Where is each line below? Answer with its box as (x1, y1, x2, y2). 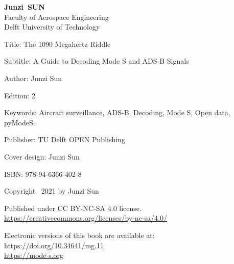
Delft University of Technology (4, 21, 100, 32)
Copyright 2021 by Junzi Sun (4, 186, 99, 196)
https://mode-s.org (4, 250, 64, 260)
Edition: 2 (4, 90, 35, 100)
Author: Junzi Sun (4, 72, 62, 83)
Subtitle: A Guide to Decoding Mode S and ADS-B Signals (4, 56, 189, 66)
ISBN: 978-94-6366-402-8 (4, 168, 82, 179)
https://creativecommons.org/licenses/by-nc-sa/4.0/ (4, 213, 167, 223)
